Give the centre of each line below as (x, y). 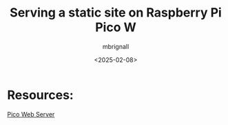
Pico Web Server (31, 114)
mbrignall (116, 46)
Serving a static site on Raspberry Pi (116, 13)
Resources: (40, 95)
